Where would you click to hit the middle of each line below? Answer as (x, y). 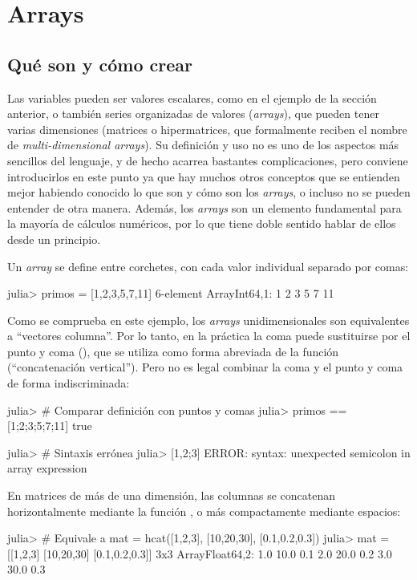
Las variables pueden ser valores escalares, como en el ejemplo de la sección (192, 97)
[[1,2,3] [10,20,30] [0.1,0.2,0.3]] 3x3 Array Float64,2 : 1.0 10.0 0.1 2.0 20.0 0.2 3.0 (200, 553)
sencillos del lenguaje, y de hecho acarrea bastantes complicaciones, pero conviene (208, 160)
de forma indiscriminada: (69, 383)
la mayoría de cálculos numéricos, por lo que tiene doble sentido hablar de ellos (202, 223)
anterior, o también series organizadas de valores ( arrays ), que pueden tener (193, 114)
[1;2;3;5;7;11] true (50, 426)
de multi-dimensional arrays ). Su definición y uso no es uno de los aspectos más (203, 145)
